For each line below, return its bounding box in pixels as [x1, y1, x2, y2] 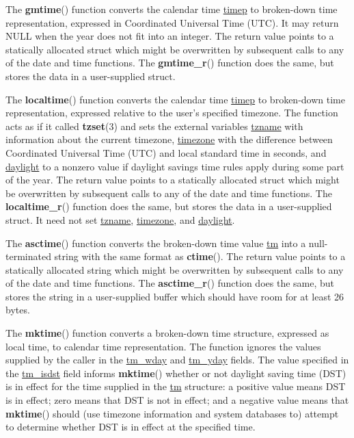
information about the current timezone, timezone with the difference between [5, 132, 333, 146]
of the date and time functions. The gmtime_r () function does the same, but [5, 55, 334, 70]
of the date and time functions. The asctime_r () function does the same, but [5, 276, 335, 290]
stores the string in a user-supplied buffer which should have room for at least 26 [5, 289, 344, 303]
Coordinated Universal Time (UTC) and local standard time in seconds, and [5, 145, 327, 159]
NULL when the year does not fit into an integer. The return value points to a [5, 29, 334, 43]
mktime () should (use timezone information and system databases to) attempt [5, 406, 339, 420]
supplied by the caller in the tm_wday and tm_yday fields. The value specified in [5, 352, 349, 367]
